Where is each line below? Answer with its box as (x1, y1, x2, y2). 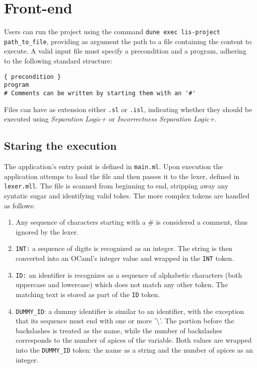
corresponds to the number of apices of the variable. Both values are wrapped (15, 335, 252, 345)
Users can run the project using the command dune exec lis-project (4, 26, 220, 37)
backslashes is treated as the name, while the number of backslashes (15, 325, 222, 335)
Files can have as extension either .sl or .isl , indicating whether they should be (4, 104, 252, 114)
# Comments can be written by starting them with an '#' (4, 89, 196, 97)
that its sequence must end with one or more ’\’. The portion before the (15, 315, 234, 326)
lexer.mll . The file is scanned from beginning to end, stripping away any (4, 181, 229, 191)
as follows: (4, 200, 35, 210)
